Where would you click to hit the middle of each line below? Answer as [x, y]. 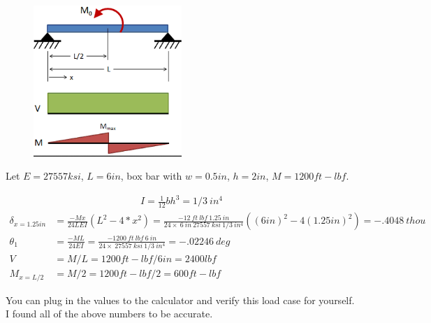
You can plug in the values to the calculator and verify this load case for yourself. [180, 300]
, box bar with [151, 176]
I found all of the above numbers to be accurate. [109, 314]
